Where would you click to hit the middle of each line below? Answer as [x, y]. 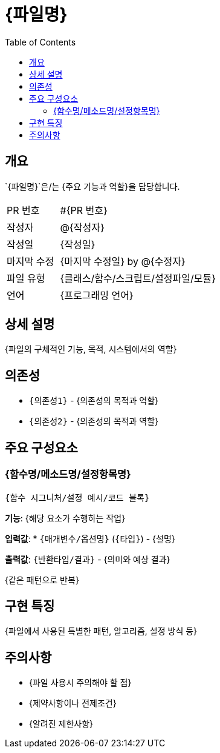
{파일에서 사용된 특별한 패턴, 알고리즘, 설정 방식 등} [101, 631]
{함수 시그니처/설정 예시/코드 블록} [77, 497]
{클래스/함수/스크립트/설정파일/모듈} [138, 278]
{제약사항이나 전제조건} [73, 703]
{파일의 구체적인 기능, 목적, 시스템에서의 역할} [91, 349]
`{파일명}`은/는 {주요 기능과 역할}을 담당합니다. [92, 186]
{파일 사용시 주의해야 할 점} [80, 683]
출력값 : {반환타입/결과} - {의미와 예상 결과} [88, 559]
